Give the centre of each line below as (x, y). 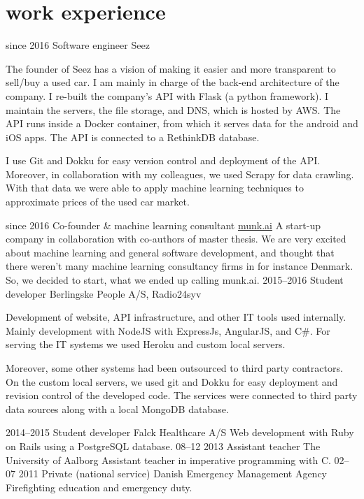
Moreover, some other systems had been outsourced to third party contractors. (174, 368)
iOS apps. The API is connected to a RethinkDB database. (133, 137)
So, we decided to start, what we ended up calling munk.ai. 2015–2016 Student (175, 280)
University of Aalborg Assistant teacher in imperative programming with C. (168, 460)
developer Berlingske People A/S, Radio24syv (104, 293)
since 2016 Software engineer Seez (78, 45)
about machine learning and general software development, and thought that (170, 252)
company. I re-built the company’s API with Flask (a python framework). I (167, 95)
